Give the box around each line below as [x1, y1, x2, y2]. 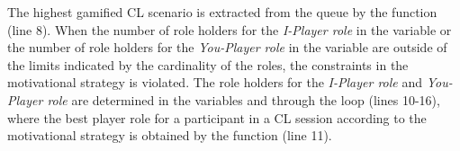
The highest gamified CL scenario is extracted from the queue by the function [7, 3, 437, 21]
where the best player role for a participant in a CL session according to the [7, 108, 427, 127]
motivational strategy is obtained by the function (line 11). [7, 126, 332, 145]
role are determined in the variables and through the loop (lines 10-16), [47, 90, 440, 109]
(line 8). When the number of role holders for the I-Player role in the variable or [7, 20, 452, 39]
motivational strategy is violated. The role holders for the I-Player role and [7, 73, 423, 92]
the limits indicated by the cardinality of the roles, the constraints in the [7, 55, 409, 74]
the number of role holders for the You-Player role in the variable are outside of [7, 38, 447, 57]
